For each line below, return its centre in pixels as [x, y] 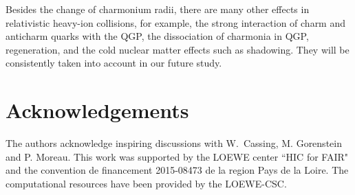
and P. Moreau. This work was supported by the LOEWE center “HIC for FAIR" [177, 156]
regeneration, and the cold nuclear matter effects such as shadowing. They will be [177, 49]
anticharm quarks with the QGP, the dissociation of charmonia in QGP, [157, 36]
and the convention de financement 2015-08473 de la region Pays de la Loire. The [177, 170]
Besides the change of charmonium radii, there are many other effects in [158, 9]
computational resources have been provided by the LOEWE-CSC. [146, 183]
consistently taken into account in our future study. [114, 63]
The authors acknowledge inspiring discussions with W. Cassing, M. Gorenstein [174, 143]
